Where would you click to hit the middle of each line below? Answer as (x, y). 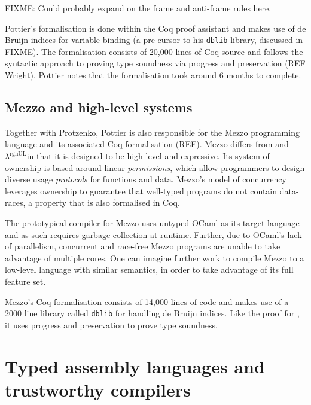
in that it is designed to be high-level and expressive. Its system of (148, 156)
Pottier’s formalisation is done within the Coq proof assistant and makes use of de (155, 28)
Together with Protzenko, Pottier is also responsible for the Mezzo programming (152, 132)
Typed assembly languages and (135, 366)
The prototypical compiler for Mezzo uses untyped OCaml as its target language (152, 222)
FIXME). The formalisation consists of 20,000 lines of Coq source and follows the (154, 51)
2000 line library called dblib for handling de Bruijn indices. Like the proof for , (152, 313)
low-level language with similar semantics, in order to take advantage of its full (149, 270)
